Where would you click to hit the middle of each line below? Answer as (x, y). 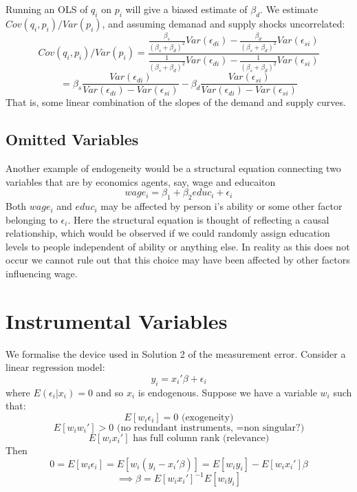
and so (110, 392)
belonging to (32, 219)
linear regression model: (55, 367)
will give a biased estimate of (186, 9)
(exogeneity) (207, 417)
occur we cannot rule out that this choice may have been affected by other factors (178, 260)
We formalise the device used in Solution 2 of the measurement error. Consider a (176, 353)
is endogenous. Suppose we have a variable (227, 392)
